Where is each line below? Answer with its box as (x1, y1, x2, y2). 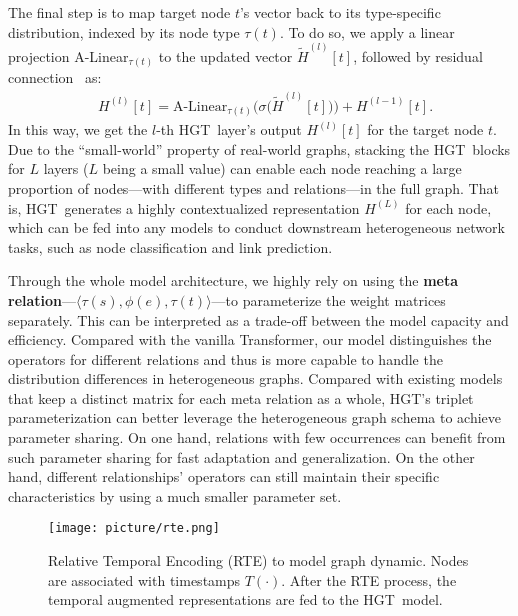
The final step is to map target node (8, 2, 231, 22)
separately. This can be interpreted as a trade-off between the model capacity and (8, 309, 509, 330)
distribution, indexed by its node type (8, 21, 240, 42)
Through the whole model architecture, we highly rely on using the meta (8, 270, 459, 291)
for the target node (367, 119, 484, 140)
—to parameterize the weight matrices (211, 289, 446, 310)
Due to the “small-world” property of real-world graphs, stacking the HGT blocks (8, 138, 511, 159)
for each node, (405, 197, 492, 218)
